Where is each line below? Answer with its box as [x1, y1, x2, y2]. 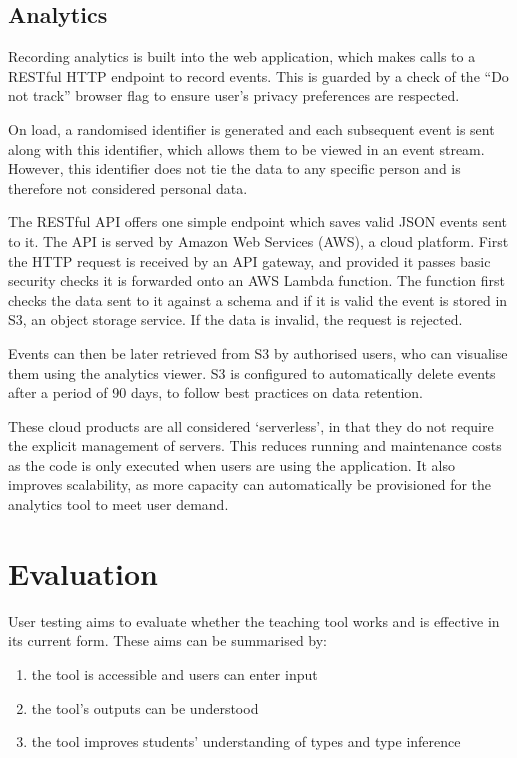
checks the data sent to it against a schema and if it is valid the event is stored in [8, 289, 508, 310]
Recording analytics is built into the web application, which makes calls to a [8, 46, 476, 67]
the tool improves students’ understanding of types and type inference [31, 731, 461, 752]
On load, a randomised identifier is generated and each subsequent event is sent [8, 118, 495, 139]
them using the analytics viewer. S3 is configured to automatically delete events [8, 362, 496, 383]
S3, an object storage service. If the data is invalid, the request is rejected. [8, 309, 463, 330]
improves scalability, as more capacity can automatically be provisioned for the [8, 474, 492, 495]
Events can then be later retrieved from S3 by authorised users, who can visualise [8, 342, 508, 363]
